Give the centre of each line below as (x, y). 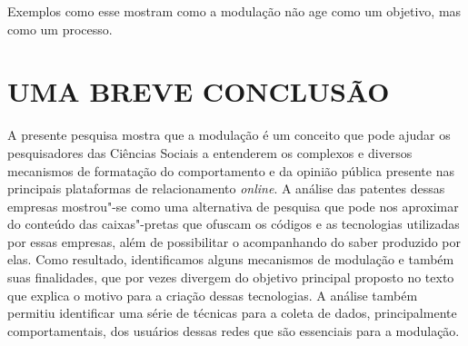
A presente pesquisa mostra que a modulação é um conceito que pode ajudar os (229, 135)
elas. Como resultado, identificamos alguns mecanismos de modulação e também (231, 259)
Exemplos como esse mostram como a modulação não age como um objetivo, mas (234, 11)
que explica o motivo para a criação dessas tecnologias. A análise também (213, 295)
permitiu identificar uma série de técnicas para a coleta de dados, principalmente (232, 313)
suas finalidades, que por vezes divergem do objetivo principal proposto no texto (231, 277)
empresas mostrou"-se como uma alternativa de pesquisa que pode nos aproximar (233, 206)
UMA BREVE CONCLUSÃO (199, 91)
